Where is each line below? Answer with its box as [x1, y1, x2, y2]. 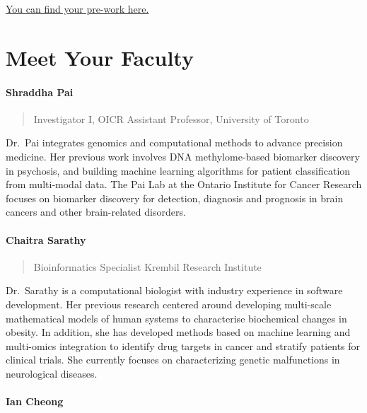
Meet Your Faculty [6, 42, 194, 71]
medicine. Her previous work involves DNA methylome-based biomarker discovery [6, 149, 360, 163]
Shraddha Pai [6, 84, 74, 99]
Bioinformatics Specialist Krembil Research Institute [33, 259, 262, 274]
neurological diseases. [6, 366, 98, 380]
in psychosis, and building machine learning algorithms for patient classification [6, 163, 351, 178]
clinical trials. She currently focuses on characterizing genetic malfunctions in [6, 352, 340, 367]
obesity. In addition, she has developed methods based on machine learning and [6, 325, 351, 339]
